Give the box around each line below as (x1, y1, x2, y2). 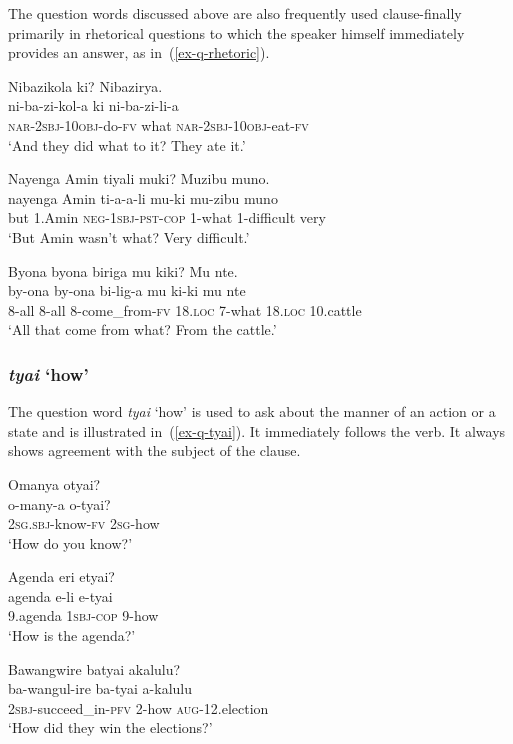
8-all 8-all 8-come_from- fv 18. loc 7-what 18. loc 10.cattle (8, 299, 362, 320)
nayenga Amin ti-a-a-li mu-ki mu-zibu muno (8, 187, 278, 208)
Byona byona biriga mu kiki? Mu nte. (8, 260, 238, 281)
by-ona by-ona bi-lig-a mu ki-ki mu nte (8, 280, 246, 301)
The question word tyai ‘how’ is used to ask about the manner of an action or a (8, 401, 496, 422)
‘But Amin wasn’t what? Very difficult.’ (8, 226, 250, 247)
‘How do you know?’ (8, 532, 133, 553)
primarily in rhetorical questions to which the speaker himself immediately (8, 22, 465, 43)
